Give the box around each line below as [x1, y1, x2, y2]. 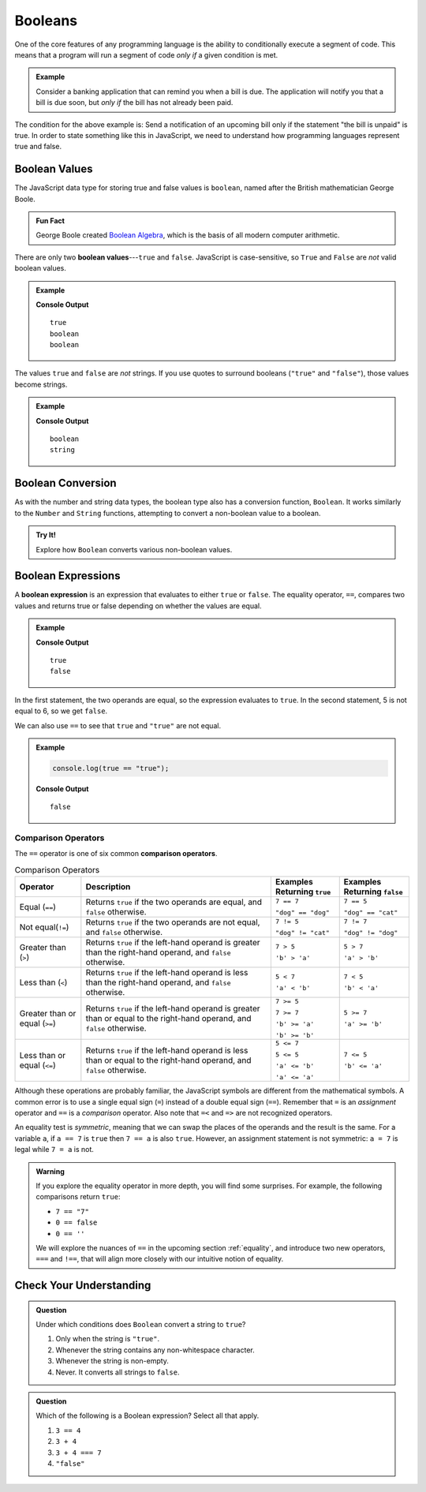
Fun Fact [35, 215, 65, 225]
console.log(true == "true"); [52, 764, 170, 772]
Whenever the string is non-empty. [55, 1356, 170, 1366]
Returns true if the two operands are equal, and [85, 896, 263, 907]
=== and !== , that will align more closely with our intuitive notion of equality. [35, 1255, 284, 1264]
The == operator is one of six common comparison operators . [14, 849, 218, 858]
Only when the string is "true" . [55, 1334, 160, 1344]
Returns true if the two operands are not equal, [85, 917, 260, 928]
